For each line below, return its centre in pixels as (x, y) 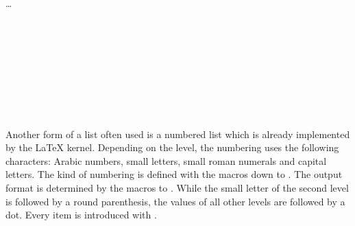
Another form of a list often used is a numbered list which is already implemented (178, 134)
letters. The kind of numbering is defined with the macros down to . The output (174, 174)
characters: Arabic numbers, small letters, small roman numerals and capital (166, 160)
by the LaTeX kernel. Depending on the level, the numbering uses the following (172, 147)
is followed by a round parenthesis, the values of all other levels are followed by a (175, 201)
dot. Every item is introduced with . (81, 215)
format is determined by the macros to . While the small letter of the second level (177, 187)
